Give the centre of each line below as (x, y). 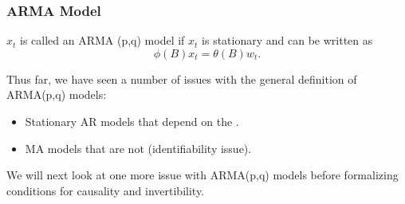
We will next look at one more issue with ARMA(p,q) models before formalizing (202, 175)
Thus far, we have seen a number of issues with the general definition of (182, 78)
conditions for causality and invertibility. (106, 190)
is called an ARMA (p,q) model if (102, 40)
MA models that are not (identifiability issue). (138, 148)
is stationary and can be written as (287, 40)
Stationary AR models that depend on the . (132, 121)
